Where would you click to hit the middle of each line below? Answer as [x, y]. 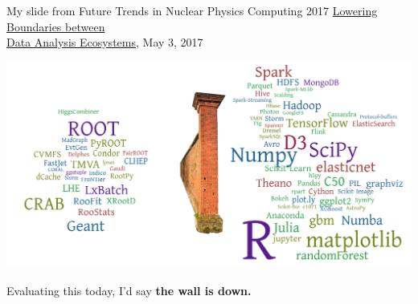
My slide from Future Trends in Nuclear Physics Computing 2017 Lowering [192, 10]
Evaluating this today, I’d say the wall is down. [129, 290]
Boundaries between [56, 26]
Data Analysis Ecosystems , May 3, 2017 [105, 42]
